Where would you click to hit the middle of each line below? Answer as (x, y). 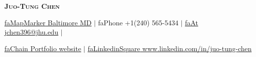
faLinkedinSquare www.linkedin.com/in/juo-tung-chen (170, 48)
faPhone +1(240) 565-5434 (138, 22)
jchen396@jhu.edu (31, 32)
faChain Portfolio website (43, 48)
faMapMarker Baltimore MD (48, 22)
